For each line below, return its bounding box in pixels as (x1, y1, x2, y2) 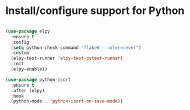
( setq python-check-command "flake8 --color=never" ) (10, 45, 142, 51)
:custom (10, 50, 30, 56)
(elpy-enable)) (10, 66, 48, 72)
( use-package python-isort (5, 77, 71, 83)
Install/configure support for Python (5, 4, 185, 17)
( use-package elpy (5, 28, 50, 34)
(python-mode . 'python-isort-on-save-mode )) (10, 98, 124, 104)
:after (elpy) (10, 87, 45, 94)
